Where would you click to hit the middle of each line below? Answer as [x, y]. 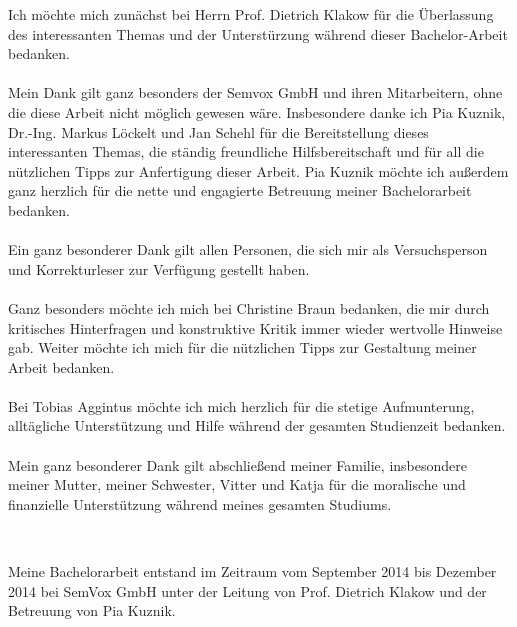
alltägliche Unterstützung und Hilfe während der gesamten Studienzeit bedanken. [257, 425]
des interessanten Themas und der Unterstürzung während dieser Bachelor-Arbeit [258, 33]
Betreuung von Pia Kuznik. [92, 610]
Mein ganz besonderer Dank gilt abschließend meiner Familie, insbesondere [237, 464]
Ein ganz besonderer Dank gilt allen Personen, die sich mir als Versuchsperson [248, 249]
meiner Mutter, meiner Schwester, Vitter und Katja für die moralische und [237, 484]
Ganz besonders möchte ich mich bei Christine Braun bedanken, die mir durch [249, 307]
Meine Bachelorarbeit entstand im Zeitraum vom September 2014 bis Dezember [252, 571]
